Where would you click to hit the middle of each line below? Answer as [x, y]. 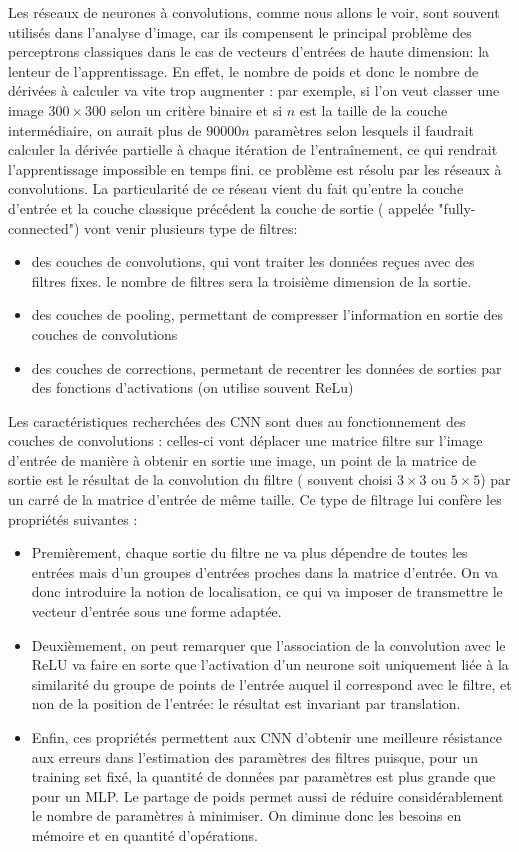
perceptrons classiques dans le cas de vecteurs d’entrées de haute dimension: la [249, 51]
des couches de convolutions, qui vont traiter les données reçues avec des [253, 261]
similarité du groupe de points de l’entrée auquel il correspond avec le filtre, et [271, 683]
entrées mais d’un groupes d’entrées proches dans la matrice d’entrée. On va [264, 571]
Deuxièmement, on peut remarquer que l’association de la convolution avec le [268, 644]
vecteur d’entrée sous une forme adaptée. [156, 611]
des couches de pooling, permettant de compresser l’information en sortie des [267, 314]
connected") [44, 227]
